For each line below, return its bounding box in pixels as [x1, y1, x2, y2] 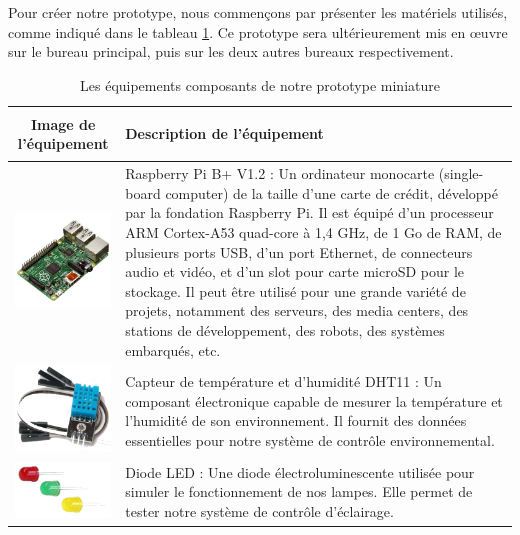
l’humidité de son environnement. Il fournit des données [125, 410, 467, 431]
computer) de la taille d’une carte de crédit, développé [165, 182, 498, 203]
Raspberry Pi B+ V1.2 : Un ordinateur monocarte [125, 163, 435, 184]
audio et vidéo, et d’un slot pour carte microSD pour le [125, 261, 465, 282]
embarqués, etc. [125, 339, 221, 360]
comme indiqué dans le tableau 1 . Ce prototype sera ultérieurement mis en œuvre [8, 21, 508, 42]
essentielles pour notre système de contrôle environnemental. [125, 429, 495, 450]
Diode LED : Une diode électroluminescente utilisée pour [125, 461, 475, 482]
